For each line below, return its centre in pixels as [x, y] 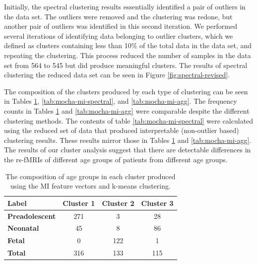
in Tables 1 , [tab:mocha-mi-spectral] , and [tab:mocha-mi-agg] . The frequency [121, 101]
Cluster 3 [157, 203]
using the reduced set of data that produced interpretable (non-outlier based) [122, 130]
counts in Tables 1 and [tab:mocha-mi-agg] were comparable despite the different [127, 110]
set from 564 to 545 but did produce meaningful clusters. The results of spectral [126, 65]
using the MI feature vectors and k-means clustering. [90, 186]
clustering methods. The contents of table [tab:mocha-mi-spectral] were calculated [129, 120]
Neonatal [23, 228]
